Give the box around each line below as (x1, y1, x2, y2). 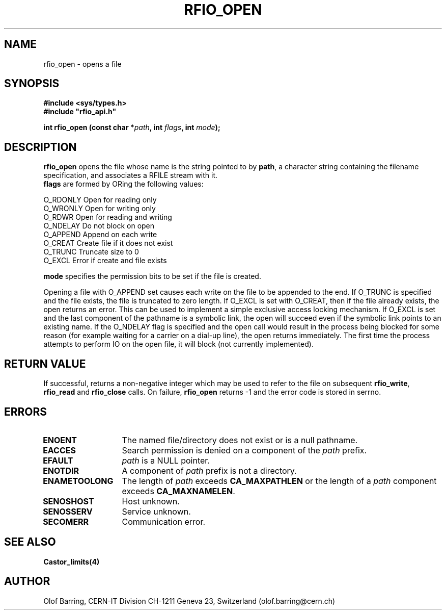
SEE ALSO (4, 535, 56, 549)
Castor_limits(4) (43, 557, 100, 566)
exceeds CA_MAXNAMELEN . (122, 485, 235, 496)
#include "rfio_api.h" (43, 107, 117, 116)
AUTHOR (4, 575, 50, 588)
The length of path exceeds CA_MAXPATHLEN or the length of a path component (122, 475, 437, 486)
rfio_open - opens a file (43, 59, 122, 68)
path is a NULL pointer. (122, 455, 210, 466)
